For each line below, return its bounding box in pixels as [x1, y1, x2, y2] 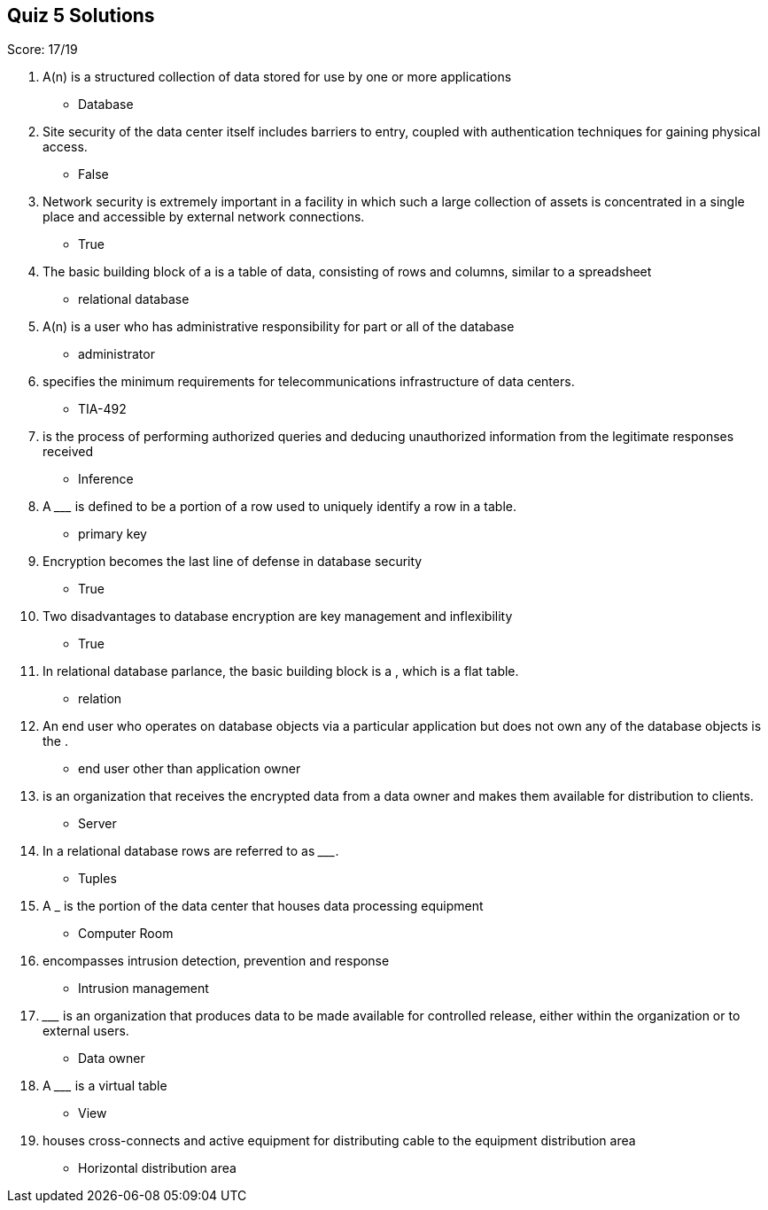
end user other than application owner [78, 761, 301, 777]
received [43, 444, 94, 460]
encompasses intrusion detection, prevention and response [43, 953, 390, 969]
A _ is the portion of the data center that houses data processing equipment [43, 898, 484, 914]
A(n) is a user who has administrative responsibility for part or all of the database [43, 319, 515, 335]
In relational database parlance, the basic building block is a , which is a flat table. [43, 663, 519, 679]
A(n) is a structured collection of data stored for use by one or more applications [43, 69, 512, 85]
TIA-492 [78, 401, 127, 417]
